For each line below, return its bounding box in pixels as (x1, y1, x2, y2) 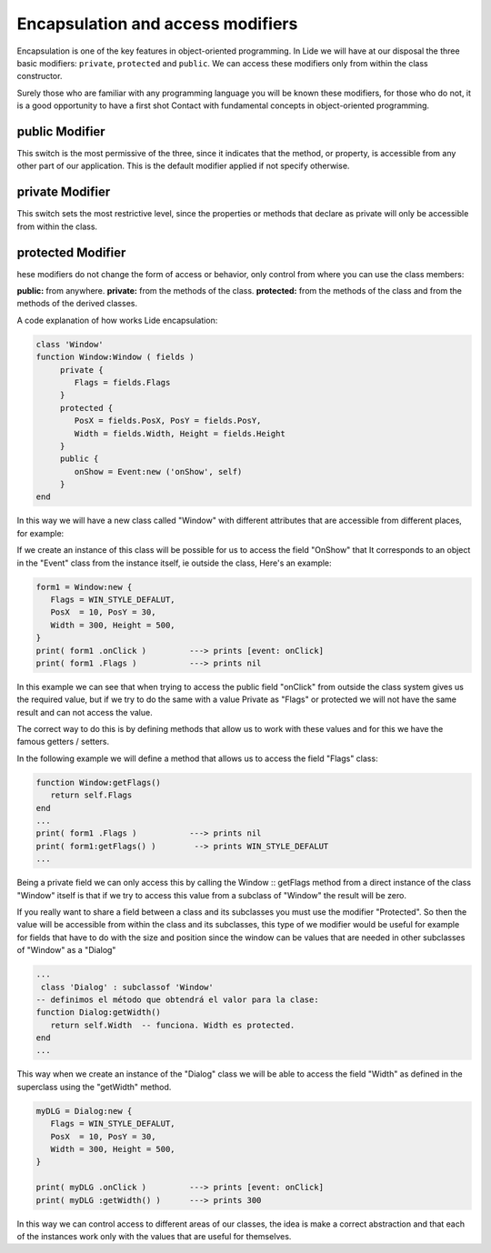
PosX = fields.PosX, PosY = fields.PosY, (74, 416, 262, 426)
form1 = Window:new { (35, 582, 133, 592)
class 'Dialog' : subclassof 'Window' (41, 982, 214, 992)
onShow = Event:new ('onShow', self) (74, 466, 243, 476)
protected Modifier (16, 245, 126, 260)
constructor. (16, 71, 63, 82)
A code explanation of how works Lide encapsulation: (16, 315, 218, 326)
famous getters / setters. (16, 737, 110, 747)
